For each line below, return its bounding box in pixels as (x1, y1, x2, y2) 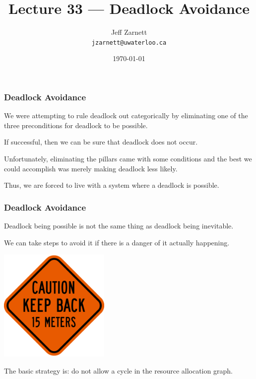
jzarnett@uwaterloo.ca (91, 39, 167, 46)
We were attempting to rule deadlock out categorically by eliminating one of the (4, 110, 248, 121)
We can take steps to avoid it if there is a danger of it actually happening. (4, 237, 230, 247)
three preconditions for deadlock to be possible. (4, 120, 148, 130)
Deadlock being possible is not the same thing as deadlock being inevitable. (4, 221, 234, 231)
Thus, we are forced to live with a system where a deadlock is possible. (4, 180, 219, 190)
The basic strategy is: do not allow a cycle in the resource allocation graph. (4, 365, 233, 376)
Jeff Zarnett (111, 27, 147, 37)
